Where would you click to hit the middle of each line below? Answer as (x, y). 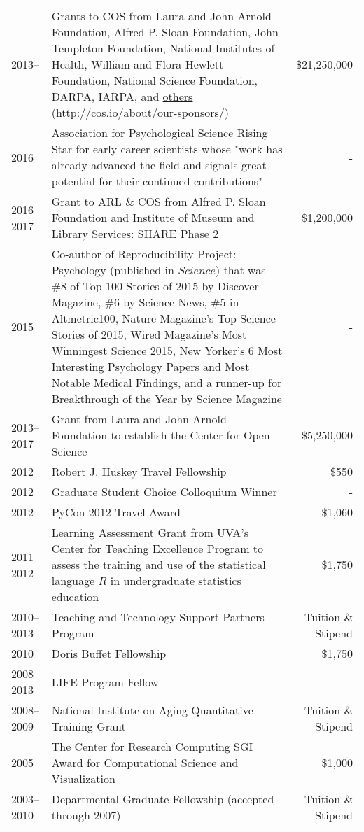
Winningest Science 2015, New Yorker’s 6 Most (167, 350)
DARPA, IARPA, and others (122, 96)
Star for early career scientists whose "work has (167, 149)
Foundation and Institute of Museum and (153, 217)
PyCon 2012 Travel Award (116, 512)
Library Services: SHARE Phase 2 (135, 233)
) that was (240, 270)
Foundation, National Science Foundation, (154, 80)
